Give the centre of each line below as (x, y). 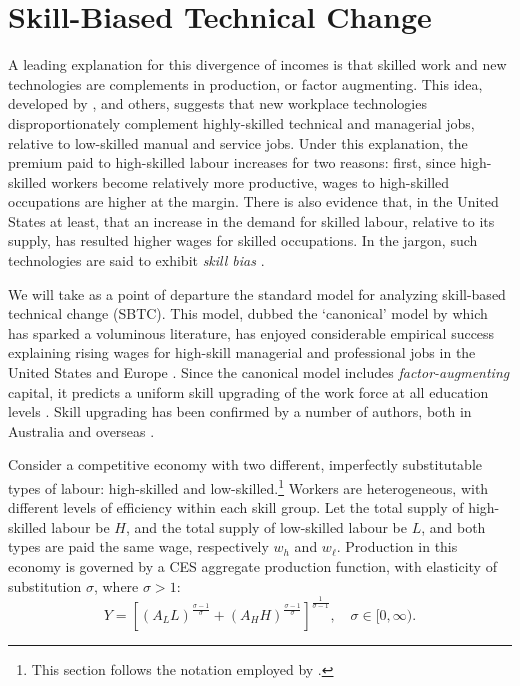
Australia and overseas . (81, 430)
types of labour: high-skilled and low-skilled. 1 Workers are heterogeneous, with (248, 486)
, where (116, 585)
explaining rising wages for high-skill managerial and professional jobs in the (242, 352)
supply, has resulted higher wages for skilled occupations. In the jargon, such (243, 240)
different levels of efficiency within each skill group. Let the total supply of (236, 507)
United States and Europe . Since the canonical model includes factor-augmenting (259, 372)
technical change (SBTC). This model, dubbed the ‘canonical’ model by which (248, 313)
